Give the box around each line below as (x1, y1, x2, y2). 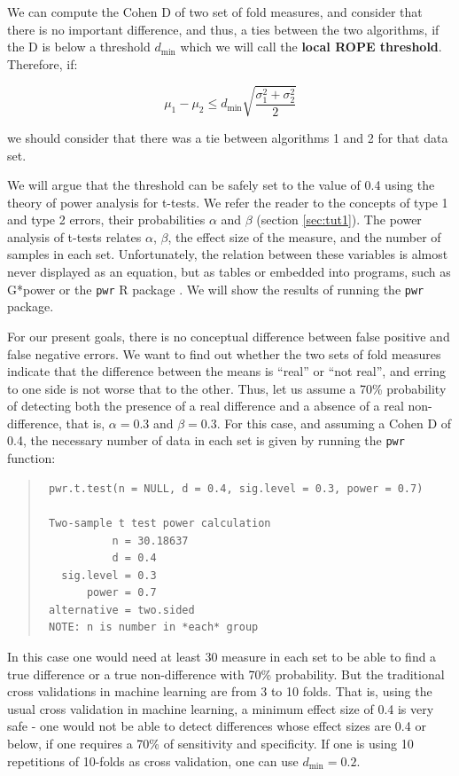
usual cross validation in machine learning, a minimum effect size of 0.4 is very (7, 699, 434, 717)
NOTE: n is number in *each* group (48, 621, 259, 634)
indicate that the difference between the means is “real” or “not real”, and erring (7, 362, 447, 380)
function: (7, 449, 56, 467)
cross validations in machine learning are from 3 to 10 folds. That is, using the (7, 682, 432, 701)
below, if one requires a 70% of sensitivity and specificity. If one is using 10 (7, 734, 414, 753)
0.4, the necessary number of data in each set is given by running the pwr (7, 431, 405, 450)
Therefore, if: (7, 54, 78, 73)
